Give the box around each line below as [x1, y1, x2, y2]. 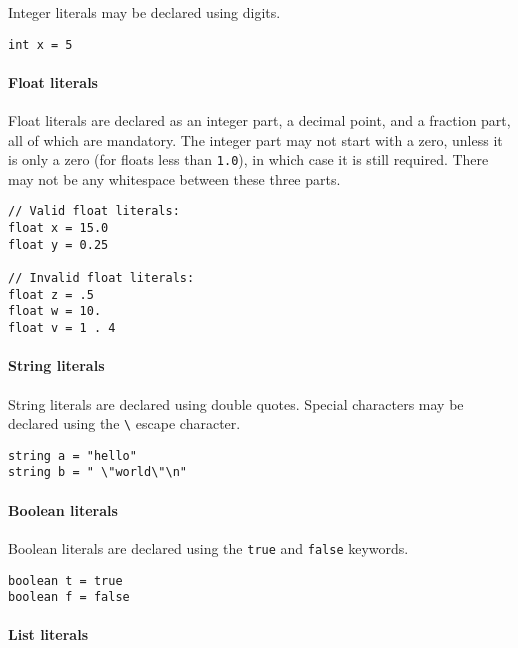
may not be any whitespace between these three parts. [8, 168, 341, 189]
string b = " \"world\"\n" [8, 465, 187, 480]
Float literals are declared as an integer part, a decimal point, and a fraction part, [8, 110, 511, 131]
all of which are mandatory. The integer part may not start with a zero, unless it [8, 129, 503, 150]
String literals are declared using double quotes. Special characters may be [8, 393, 464, 414]
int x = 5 [8, 37, 73, 52]
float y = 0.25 [8, 237, 109, 252]
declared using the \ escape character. [8, 413, 241, 434]
